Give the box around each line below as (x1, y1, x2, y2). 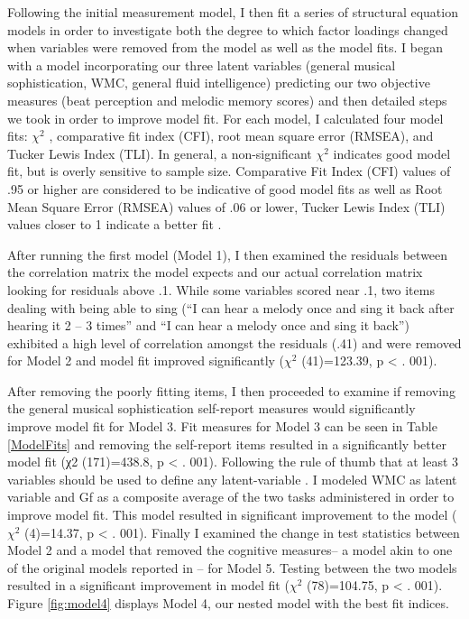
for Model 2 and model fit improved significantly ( (7, 351, 285, 370)
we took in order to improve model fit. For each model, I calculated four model (7, 108, 444, 127)
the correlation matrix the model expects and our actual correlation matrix (7, 263, 423, 282)
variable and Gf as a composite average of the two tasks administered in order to (7, 487, 455, 506)
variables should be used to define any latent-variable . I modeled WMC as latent (7, 469, 457, 488)
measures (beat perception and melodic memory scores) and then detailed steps (7, 90, 447, 109)
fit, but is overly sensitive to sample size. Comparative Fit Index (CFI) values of (7, 162, 451, 180)
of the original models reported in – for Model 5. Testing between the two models (7, 558, 457, 577)
